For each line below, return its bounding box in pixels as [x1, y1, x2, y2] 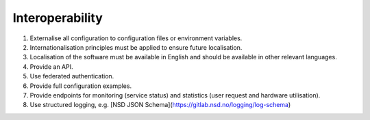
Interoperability [12, 10, 103, 25]
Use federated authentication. [29, 72, 114, 80]
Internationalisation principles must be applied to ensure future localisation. [29, 43, 243, 51]
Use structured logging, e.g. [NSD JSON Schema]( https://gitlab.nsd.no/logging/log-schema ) [29, 101, 291, 109]
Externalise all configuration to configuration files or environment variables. [29, 34, 243, 42]
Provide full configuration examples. [29, 82, 132, 90]
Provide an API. [29, 62, 73, 71]
